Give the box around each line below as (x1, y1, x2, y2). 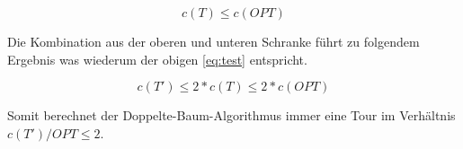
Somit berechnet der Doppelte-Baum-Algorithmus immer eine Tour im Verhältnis (7, 106, 456, 125)
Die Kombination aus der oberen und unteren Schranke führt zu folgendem (7, 32, 420, 50)
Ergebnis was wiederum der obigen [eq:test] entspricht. (7, 49, 307, 68)
